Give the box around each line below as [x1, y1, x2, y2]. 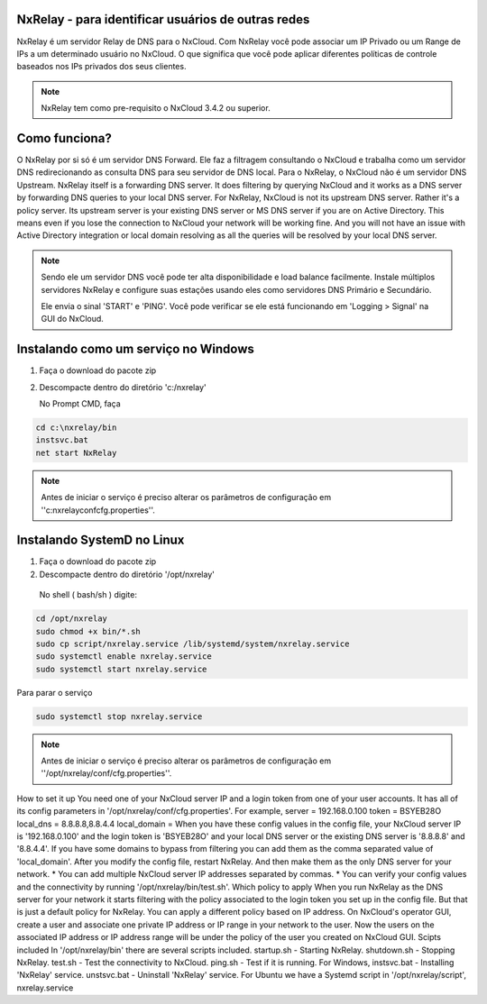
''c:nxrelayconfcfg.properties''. [41, 505, 155, 516]
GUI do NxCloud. [41, 314, 104, 324]
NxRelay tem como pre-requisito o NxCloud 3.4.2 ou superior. [41, 103, 271, 114]
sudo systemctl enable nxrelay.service [35, 652, 212, 662]
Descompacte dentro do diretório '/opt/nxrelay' [39, 569, 216, 580]
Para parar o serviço [16, 687, 93, 698]
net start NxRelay [35, 447, 117, 458]
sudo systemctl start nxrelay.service [35, 663, 207, 674]
